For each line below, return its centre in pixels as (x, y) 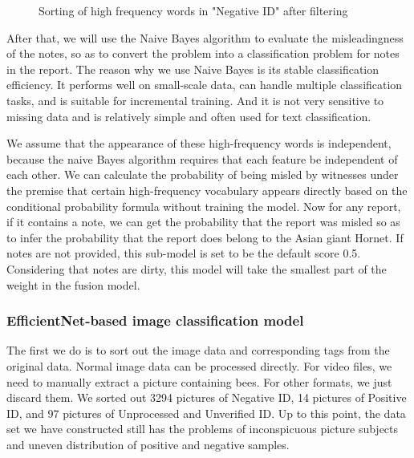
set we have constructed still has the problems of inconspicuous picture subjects (203, 429)
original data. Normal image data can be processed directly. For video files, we (199, 365)
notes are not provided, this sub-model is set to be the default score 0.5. (184, 253)
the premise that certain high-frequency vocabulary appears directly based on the (207, 190)
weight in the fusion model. (73, 284)
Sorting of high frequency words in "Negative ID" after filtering (193, 10)
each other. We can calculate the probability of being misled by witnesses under (203, 174)
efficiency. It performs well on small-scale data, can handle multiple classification (205, 85)
